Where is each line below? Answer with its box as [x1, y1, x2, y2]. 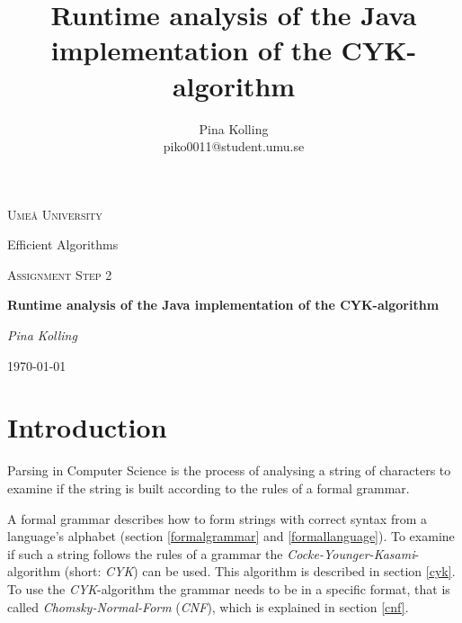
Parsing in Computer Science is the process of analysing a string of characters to [7, 461, 451, 480]
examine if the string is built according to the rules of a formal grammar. [7, 478, 410, 497]
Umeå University [7, 204, 102, 223]
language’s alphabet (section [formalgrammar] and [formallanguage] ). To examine [7, 527, 455, 546]
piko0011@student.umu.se [163, 137, 305, 156]
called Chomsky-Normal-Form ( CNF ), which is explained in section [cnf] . [7, 597, 409, 616]
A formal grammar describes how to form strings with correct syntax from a [7, 509, 427, 528]
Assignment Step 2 [7, 265, 112, 284]
